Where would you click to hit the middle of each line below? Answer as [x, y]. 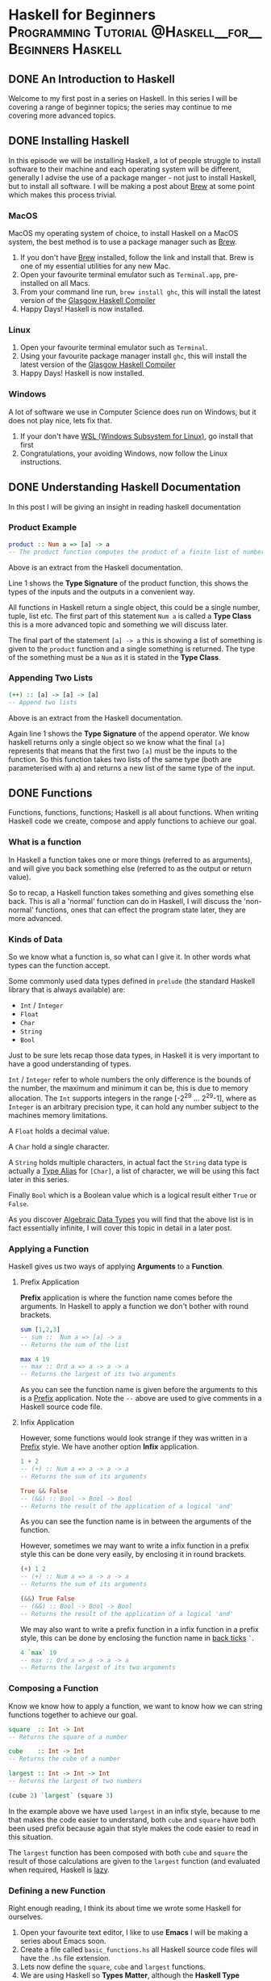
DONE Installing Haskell [69, 141]
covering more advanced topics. [62, 116]
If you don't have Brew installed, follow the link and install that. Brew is [137, 258]
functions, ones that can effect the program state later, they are [140, 910]
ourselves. [26, 1917]
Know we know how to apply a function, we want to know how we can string [135, 1706]
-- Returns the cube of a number [65, 1759]
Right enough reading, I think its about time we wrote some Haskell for [125, 1908]
